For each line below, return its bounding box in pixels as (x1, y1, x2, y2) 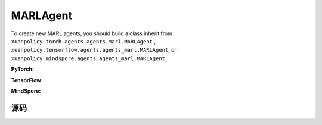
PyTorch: (11, 65, 34, 73)
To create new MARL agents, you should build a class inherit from (11, 30, 173, 37)
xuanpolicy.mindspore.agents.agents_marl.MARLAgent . (11, 54, 167, 62)
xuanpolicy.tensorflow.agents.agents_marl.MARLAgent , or (11, 46, 177, 54)
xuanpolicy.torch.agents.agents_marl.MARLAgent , (11, 37, 156, 45)
